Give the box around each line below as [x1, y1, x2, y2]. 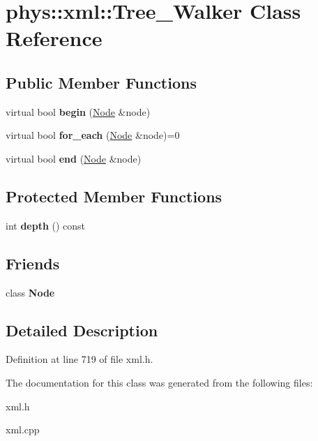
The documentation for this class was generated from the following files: [6, 375, 313, 389]
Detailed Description [6, 319, 158, 341]
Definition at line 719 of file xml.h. [6, 352, 153, 366]
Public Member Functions [6, 71, 197, 93]
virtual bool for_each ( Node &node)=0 [6, 128, 180, 142]
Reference [6, 24, 103, 52]
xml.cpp [6, 422, 40, 437]
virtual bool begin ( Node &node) [6, 104, 151, 119]
